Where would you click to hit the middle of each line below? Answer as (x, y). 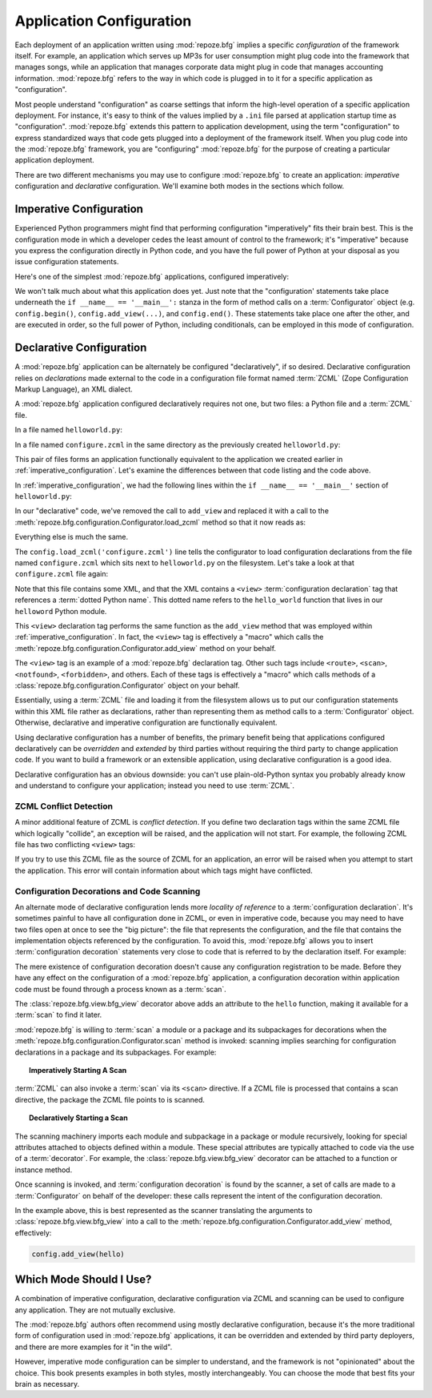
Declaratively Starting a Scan (78, 1118)
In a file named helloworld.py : (69, 430)
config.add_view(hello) (78, 1254)
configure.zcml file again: (62, 574)
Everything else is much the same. (71, 537)
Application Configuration (103, 21)
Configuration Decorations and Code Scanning (108, 891)
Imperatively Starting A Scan (78, 1070)
